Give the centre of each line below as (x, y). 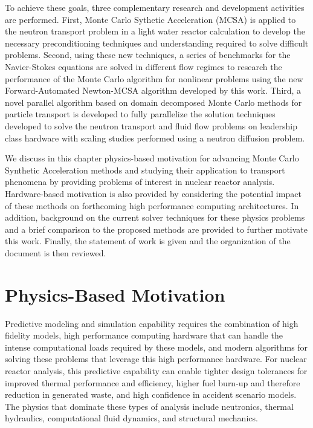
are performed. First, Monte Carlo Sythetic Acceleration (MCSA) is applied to (150, 19)
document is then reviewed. (56, 252)
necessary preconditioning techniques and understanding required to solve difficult (157, 43)
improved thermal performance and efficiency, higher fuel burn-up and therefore (153, 382)
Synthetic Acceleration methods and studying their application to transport (145, 170)
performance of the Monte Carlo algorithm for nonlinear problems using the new (154, 78)
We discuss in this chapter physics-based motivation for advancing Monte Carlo (152, 158)
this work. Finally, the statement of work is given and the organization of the (148, 241)
